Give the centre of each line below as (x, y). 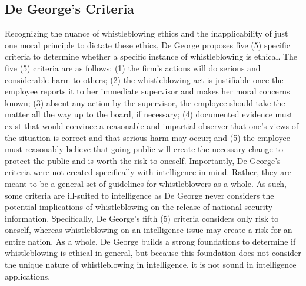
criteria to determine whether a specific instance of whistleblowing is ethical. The (151, 56)
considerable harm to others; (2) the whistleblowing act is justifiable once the (144, 79)
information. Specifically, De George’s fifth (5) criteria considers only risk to (142, 218)
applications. (28, 276)
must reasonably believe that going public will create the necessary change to (144, 149)
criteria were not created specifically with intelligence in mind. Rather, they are (148, 172)
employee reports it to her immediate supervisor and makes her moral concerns (147, 91)
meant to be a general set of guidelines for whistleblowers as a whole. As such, (146, 183)
